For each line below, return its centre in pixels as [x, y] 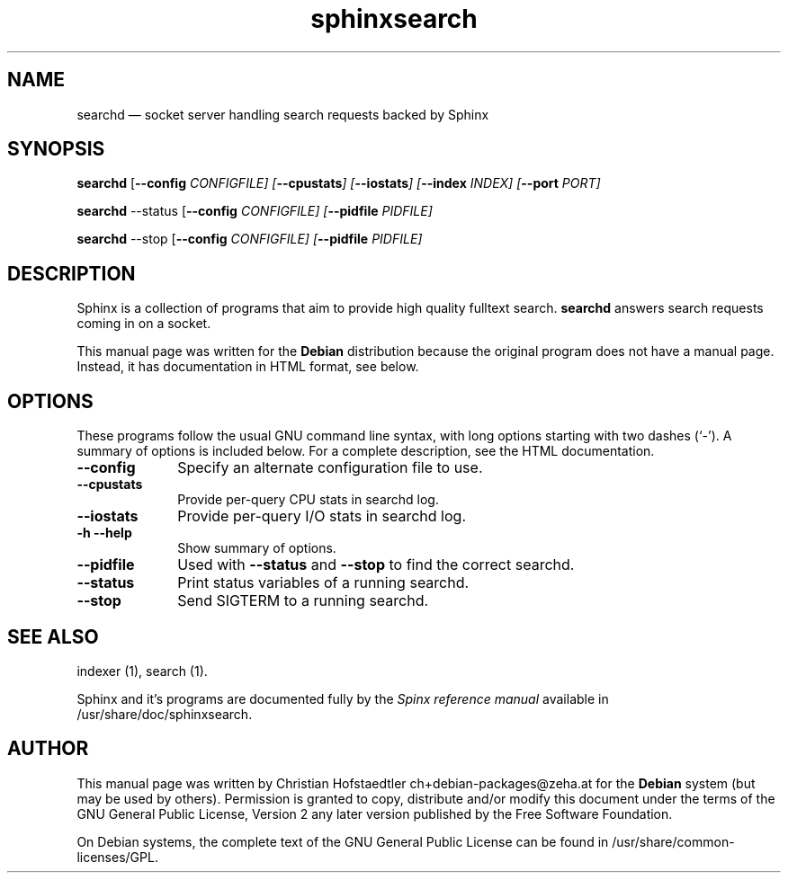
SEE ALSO [53, 636]
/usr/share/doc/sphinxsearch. [165, 714]
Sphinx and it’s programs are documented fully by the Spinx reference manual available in [343, 698]
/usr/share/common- [673, 841]
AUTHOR [48, 749]
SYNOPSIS [56, 149]
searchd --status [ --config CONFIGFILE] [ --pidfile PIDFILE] [255, 211]
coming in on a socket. [144, 324]
